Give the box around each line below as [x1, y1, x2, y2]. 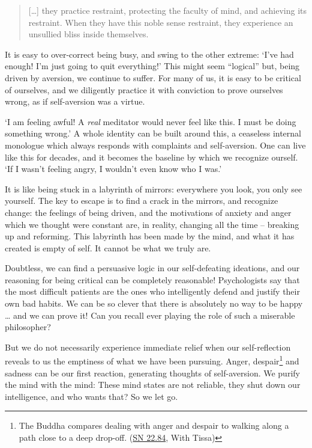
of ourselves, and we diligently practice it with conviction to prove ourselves [5, 83, 283, 96]
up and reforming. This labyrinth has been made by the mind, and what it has [5, 230, 295, 242]
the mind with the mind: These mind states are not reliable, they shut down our [5, 378, 301, 391]
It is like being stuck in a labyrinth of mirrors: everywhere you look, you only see [5, 182, 302, 195]
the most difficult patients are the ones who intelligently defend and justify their [5, 285, 300, 298]
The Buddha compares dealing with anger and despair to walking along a [19, 419, 289, 432]
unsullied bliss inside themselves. [28, 28, 149, 40]
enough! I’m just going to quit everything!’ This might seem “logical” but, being [5, 60, 300, 72]
